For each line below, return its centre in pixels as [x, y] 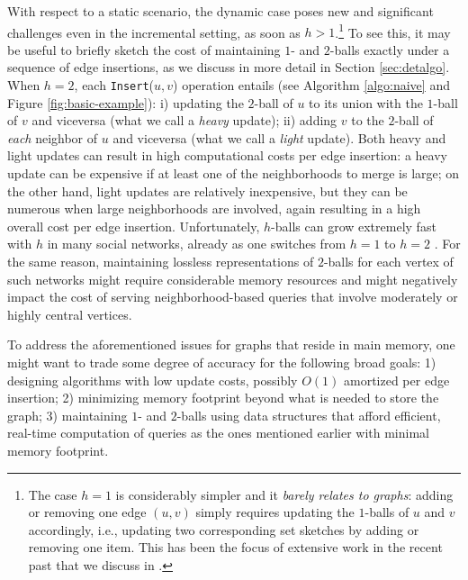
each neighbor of [53, 137]
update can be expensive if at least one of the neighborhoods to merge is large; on [234, 173]
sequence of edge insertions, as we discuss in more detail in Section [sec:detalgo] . [229, 67]
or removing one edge [87, 512]
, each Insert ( [114, 85]
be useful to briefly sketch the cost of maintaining [144, 49]
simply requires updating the [275, 512]
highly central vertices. [70, 314]
